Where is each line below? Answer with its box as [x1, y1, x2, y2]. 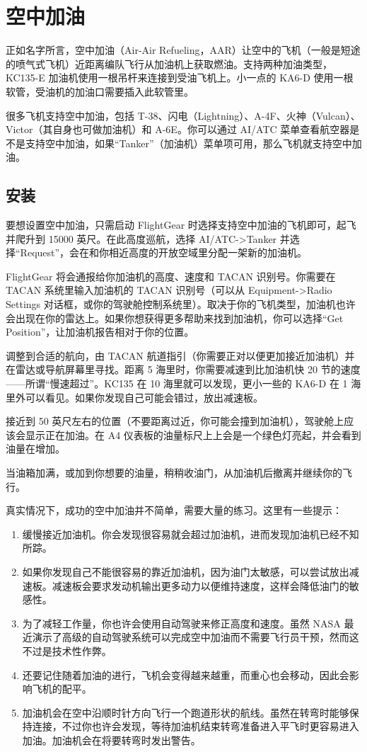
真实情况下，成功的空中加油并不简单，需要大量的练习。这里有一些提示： [6, 503, 342, 518]
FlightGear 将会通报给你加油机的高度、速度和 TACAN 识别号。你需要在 [6, 268, 336, 283]
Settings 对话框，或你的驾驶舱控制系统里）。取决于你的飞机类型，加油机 [6, 297, 336, 312]
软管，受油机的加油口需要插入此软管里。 [6, 84, 194, 98]
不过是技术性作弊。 [22, 643, 112, 658]
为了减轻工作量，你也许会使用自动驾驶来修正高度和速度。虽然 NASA [22, 615, 341, 630]
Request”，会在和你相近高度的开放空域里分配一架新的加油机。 [20, 245, 308, 260]
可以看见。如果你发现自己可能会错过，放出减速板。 [25, 389, 263, 404]
